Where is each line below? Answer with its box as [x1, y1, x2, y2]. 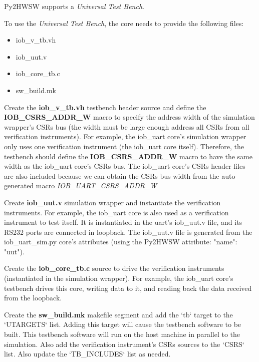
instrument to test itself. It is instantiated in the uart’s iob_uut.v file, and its [4, 217, 242, 227]
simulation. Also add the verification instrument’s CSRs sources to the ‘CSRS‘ [4, 338, 244, 349]
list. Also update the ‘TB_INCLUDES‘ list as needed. [4, 348, 171, 359]
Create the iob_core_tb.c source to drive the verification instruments [4, 263, 224, 273]
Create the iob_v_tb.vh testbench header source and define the [4, 102, 206, 112]
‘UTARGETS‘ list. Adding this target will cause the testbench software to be [4, 319, 241, 329]
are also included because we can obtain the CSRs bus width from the [4, 170, 219, 181]
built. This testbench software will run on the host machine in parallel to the [4, 329, 240, 339]
